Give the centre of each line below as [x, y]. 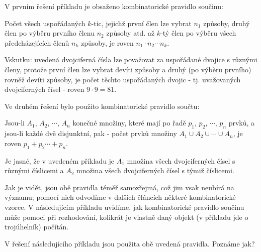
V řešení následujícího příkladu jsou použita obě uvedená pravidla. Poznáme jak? [130, 243]
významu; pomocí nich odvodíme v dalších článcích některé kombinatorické [120, 197]
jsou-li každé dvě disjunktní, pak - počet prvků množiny [91, 133]
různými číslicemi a [34, 170]
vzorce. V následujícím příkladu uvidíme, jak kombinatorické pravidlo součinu [124, 207]
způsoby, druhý [227, 23]
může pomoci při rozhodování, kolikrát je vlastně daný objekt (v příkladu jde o [126, 217]
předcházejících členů [37, 42]
